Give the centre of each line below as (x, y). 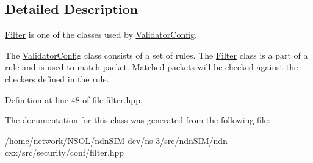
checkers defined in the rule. (57, 78)
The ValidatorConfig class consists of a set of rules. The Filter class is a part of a (156, 55)
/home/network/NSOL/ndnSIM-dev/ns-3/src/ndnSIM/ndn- (118, 140)
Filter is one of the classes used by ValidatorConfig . (101, 34)
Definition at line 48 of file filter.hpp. (74, 99)
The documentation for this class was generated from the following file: (138, 120)
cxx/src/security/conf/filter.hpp (65, 152)
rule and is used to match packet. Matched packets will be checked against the (152, 67)
